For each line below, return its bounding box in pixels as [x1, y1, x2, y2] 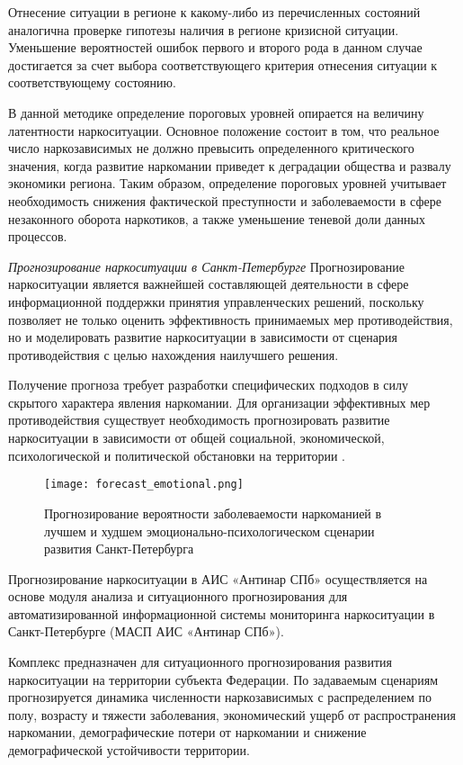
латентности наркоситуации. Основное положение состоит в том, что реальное [8, 121, 440, 139]
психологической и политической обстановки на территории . [8, 445, 345, 464]
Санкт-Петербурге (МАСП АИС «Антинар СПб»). [8, 622, 284, 641]
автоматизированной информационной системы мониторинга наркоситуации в [8, 604, 435, 623]
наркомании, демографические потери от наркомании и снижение [8, 723, 367, 742]
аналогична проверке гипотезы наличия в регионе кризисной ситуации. [8, 20, 399, 39]
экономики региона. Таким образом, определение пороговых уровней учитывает [8, 174, 447, 193]
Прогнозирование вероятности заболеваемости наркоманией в [44, 503, 382, 522]
